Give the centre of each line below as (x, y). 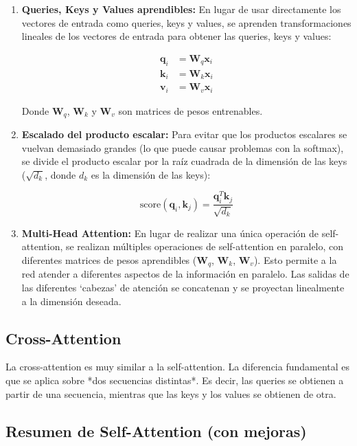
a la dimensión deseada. (71, 301)
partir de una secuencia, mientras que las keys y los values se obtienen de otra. (171, 393)
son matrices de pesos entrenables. (191, 110)
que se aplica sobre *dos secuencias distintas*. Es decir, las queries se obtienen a (175, 380)
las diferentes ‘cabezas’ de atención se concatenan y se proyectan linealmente (183, 287)
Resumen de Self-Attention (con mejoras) (156, 431)
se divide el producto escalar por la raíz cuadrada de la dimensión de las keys (184, 161)
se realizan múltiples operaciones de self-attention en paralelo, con (205, 246)
